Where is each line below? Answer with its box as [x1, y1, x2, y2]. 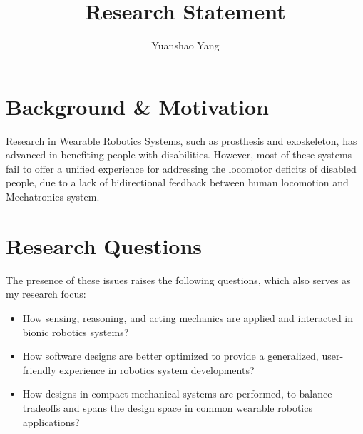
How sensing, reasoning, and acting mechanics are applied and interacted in [22, 310, 353, 325]
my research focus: [6, 286, 86, 301]
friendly [22, 362, 56, 377]
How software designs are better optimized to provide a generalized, [22, 348, 319, 363]
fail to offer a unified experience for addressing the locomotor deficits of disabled [6, 161, 357, 176]
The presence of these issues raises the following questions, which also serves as [6, 272, 351, 287]
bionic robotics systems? [22, 324, 129, 339]
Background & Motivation [6, 91, 270, 121]
